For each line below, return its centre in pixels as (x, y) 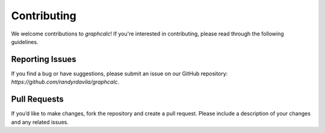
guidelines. (25, 42)
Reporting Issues (44, 59)
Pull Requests (37, 99)
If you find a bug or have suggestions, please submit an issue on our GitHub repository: (119, 73)
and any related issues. (40, 122)
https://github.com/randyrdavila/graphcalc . (65, 82)
